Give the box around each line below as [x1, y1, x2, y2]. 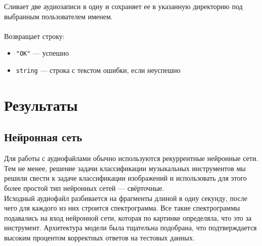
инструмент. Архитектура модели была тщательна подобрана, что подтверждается [4, 222, 257, 233]
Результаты [4, 94, 78, 115]
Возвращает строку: [4, 30, 65, 41]
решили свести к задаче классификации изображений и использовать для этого [4, 173, 247, 183]
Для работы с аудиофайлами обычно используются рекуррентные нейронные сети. [4, 153, 258, 163]
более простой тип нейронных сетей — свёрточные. [4, 183, 164, 193]
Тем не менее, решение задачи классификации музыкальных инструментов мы [4, 162, 246, 173]
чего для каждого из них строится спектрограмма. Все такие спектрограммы [4, 202, 240, 213]
